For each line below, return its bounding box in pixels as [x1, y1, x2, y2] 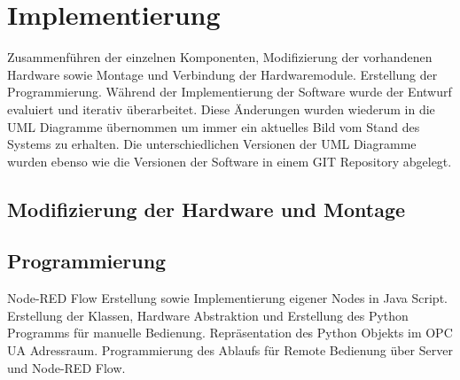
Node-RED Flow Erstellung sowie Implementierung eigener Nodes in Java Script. [7, 289, 448, 307]
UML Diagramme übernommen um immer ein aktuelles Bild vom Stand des [7, 117, 420, 136]
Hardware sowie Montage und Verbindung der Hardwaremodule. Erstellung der [7, 65, 438, 83]
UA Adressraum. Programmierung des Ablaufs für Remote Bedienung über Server [7, 341, 453, 360]
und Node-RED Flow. [7, 358, 126, 376]
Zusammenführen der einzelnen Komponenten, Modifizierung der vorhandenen [7, 48, 433, 66]
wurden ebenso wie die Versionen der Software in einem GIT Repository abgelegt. [7, 151, 452, 170]
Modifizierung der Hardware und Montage [7, 195, 406, 222]
